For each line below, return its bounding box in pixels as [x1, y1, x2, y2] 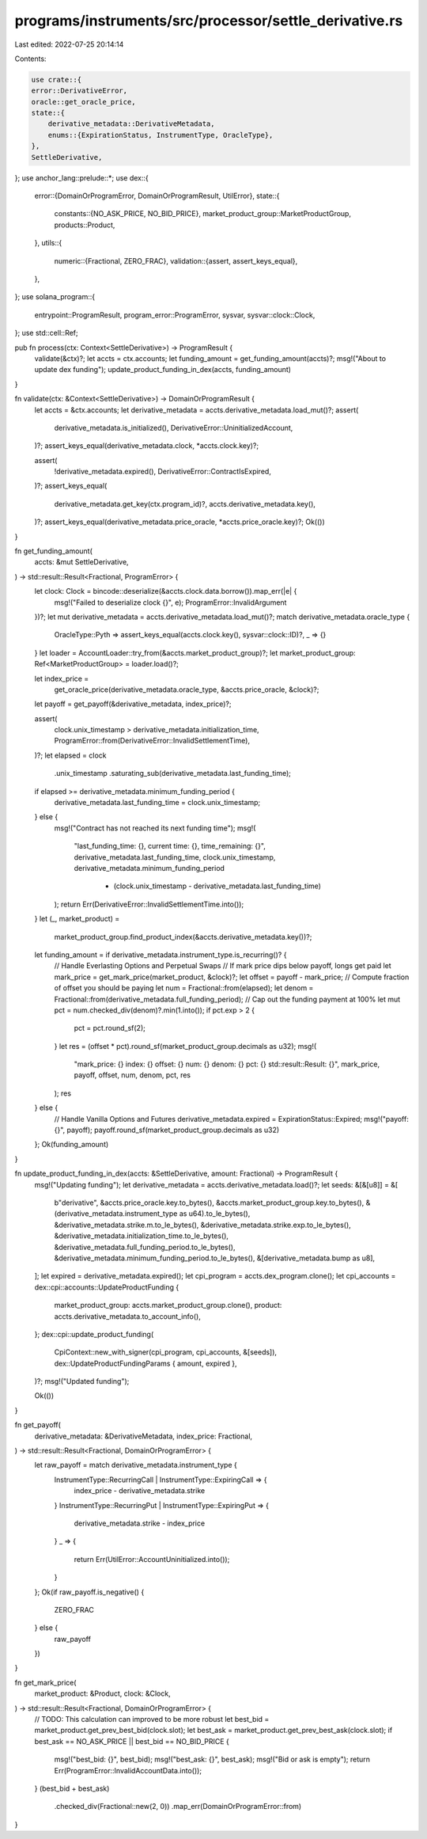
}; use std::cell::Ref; [14, 329, 78, 338]
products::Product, [54, 220, 115, 230]
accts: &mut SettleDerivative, [34, 557, 130, 567]
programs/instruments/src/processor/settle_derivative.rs [14, 12, 403, 29]
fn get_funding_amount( [14, 546, 93, 556]
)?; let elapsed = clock [34, 750, 107, 760]
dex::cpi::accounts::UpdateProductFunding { [34, 1282, 179, 1292]
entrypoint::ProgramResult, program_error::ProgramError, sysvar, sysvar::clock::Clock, [34, 310, 316, 320]
